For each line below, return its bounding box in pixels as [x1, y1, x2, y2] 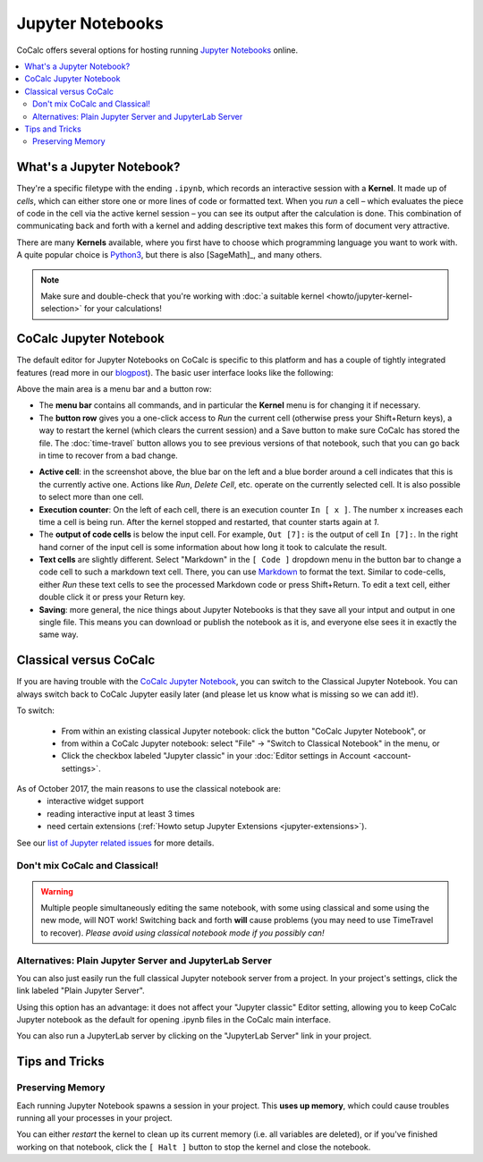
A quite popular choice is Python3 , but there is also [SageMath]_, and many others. [16, 250, 322, 260]
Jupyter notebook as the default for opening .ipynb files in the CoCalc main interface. [16, 1014, 331, 1025]
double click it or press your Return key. [38, 591, 186, 603]
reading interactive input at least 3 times [47, 808, 196, 818]
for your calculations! [83, 303, 163, 314]
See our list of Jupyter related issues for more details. [16, 837, 215, 848]
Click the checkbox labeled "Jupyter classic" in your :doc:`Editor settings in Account [61, 751, 371, 761]
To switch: [16, 705, 55, 716]
